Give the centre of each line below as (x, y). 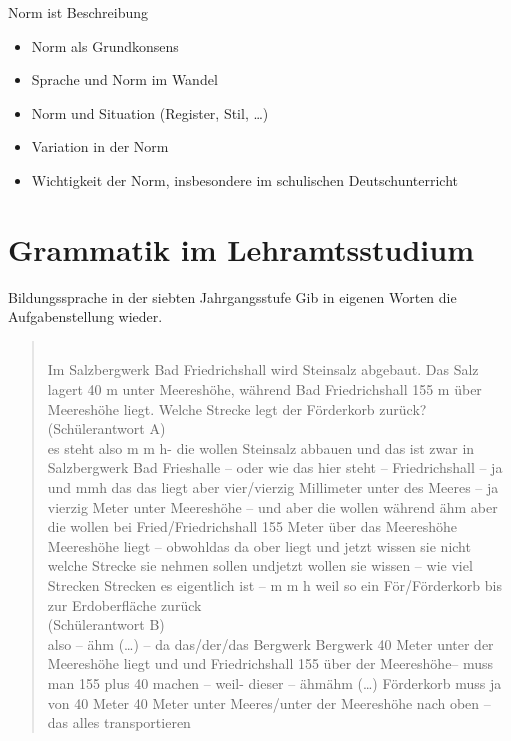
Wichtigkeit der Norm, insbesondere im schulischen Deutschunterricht (244, 179)
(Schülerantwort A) (106, 428)
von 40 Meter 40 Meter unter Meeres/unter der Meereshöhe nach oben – (269, 702)
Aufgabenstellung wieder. (85, 316)
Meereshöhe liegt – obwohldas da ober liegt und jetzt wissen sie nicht (259, 545)
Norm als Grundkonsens (105, 45)
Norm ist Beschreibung (78, 12)
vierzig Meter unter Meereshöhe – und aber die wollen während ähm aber (272, 506)
